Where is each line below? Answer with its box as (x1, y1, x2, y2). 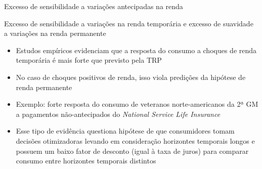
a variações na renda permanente (4, 28, 106, 38)
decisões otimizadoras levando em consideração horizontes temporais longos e (16, 135, 255, 146)
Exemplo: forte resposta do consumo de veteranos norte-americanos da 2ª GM (16, 99, 258, 109)
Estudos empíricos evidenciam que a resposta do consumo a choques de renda (16, 45, 257, 55)
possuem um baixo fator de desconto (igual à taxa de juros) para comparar (16, 145, 249, 156)
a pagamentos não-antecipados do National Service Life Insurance (16, 108, 221, 119)
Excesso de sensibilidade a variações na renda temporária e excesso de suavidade (4, 18, 253, 28)
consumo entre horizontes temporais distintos (16, 155, 156, 166)
